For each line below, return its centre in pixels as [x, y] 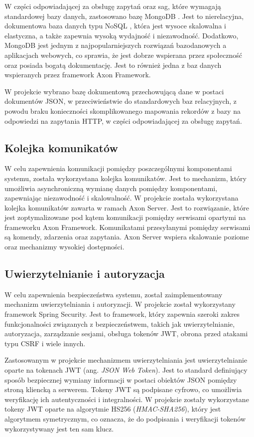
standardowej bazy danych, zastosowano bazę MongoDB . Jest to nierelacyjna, [124, 16]
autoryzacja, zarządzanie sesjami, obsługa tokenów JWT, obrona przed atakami [126, 333]
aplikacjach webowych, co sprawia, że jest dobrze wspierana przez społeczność [123, 55]
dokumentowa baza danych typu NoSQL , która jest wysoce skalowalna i [115, 26]
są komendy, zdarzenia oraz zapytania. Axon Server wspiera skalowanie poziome [127, 237]
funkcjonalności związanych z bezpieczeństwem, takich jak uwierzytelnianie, [120, 324]
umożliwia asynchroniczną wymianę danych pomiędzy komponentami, [111, 188]
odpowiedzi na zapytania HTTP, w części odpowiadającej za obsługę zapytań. [123, 120]
